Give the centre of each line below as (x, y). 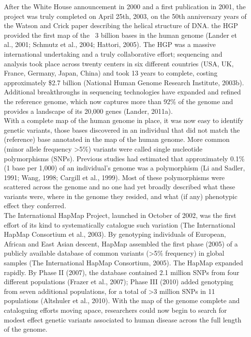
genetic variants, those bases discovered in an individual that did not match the (122, 130)
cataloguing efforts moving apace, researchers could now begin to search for (115, 310)
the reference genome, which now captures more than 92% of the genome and (118, 101)
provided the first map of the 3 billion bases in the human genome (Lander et (120, 35)
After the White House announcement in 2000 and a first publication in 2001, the (125, 6)
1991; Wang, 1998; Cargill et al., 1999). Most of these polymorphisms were (114, 177)
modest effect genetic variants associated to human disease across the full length (123, 319)
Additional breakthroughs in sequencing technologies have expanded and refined (123, 92)
